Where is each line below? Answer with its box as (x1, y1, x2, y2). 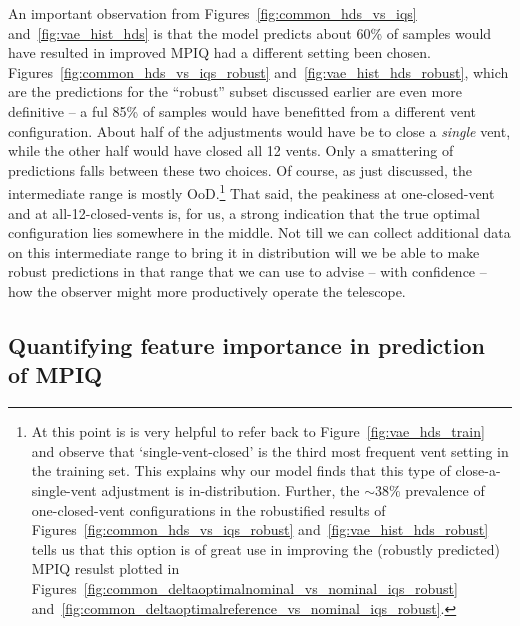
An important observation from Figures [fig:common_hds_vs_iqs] (8, 3, 417, 23)
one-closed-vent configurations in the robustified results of (31, 499, 386, 520)
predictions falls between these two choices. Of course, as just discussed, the (8, 159, 472, 180)
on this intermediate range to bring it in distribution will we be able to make (8, 241, 480, 262)
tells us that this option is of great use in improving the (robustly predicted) (31, 538, 500, 559)
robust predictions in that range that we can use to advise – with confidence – (8, 261, 487, 282)
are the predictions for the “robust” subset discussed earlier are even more (8, 81, 462, 102)
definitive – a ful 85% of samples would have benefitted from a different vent (8, 100, 477, 121)
